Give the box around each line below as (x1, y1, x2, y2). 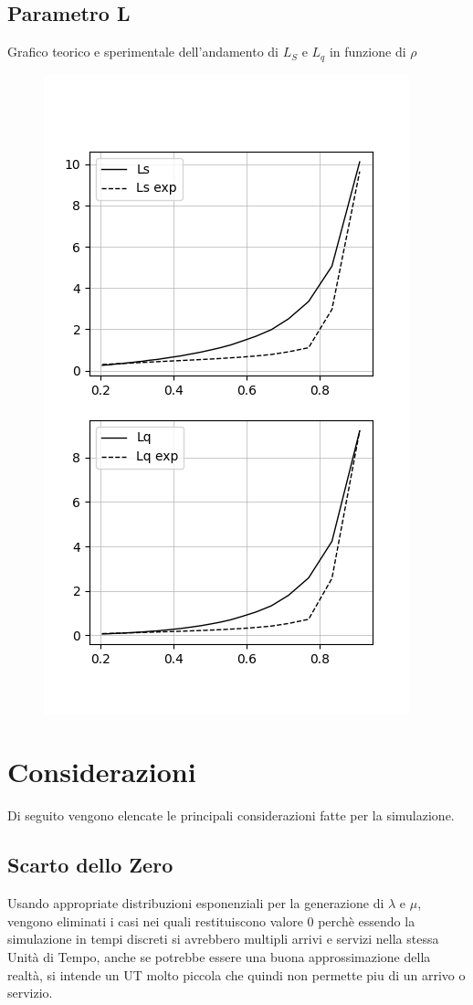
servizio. (7, 983, 53, 1002)
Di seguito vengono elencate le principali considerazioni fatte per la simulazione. (7, 806, 455, 825)
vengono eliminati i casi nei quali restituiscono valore (7, 911, 303, 930)
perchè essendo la (318, 911, 415, 930)
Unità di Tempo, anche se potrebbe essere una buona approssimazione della (7, 947, 431, 966)
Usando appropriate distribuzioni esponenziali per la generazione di (7, 894, 384, 913)
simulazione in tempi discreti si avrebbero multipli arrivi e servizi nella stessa (7, 929, 439, 948)
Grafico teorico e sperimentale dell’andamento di (7, 42, 279, 61)
